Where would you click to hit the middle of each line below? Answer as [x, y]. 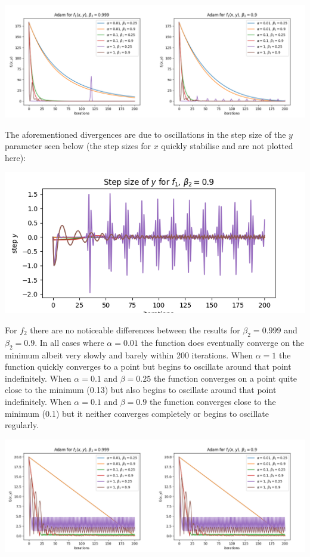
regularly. [22, 425]
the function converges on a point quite [225, 378]
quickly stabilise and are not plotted [227, 146]
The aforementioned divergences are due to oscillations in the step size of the [145, 134]
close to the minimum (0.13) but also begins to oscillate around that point [141, 390]
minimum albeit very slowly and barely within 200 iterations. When [129, 355]
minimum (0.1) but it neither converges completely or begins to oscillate [137, 413]
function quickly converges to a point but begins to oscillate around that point [148, 366]
